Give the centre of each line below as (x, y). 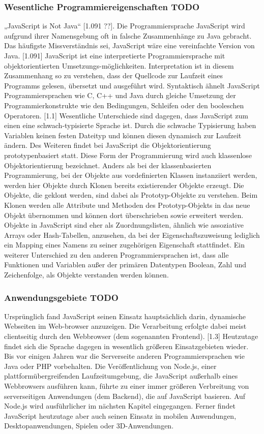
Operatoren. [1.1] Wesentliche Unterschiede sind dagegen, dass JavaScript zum (126, 115)
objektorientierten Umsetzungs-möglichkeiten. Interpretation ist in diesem (119, 65)
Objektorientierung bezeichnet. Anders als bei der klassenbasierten (108, 165)
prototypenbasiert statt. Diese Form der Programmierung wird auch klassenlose (128, 155)
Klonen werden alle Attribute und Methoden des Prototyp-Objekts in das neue (127, 205)
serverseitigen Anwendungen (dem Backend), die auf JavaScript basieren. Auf (125, 396)
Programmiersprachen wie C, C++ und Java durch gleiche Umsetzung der (120, 95)
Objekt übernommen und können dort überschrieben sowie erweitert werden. (124, 215)
